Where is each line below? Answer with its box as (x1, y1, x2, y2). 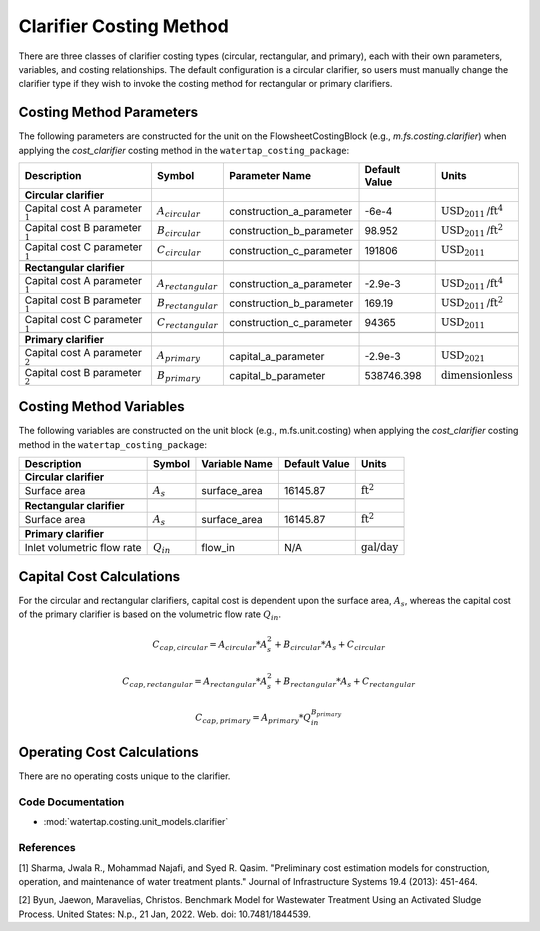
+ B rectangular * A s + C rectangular (274, 675, 416, 689)
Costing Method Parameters (18, 104, 199, 121)
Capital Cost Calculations (18, 568, 180, 585)
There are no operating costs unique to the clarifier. (18, 770, 231, 782)
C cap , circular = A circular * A (152, 639, 268, 653)
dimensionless (440, 368, 514, 382)
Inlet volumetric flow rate (24, 541, 142, 555)
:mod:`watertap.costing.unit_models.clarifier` (43, 816, 229, 828)
